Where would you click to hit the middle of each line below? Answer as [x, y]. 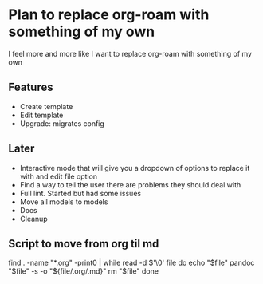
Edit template [41, 115]
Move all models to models [64, 202]
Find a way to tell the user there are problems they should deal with [130, 184]
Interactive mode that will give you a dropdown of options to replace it [135, 168]
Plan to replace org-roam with [109, 15]
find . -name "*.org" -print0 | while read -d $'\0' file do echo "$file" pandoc [131, 263]
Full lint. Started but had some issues [80, 193]
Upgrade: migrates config [62, 123]
